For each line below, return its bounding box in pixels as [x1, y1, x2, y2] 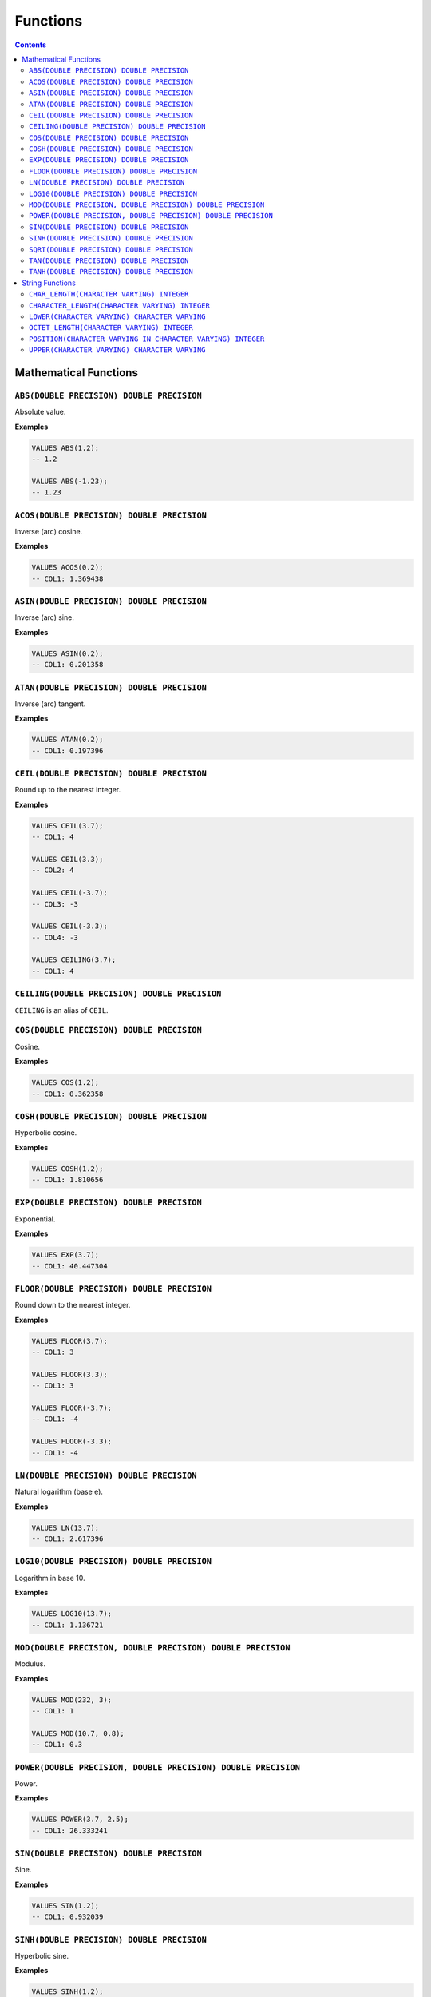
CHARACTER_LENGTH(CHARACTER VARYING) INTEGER [29, 300, 211, 310]
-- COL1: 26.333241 [31, 1826, 108, 1835]
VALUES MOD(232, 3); [31, 1695, 112, 1705]
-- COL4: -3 [31, 933, 79, 942]
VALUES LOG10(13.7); [31, 1610, 112, 1618]
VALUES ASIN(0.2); [31, 649, 104, 658]
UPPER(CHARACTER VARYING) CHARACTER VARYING [29, 346, 207, 355]
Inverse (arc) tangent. [14, 699, 86, 709]
